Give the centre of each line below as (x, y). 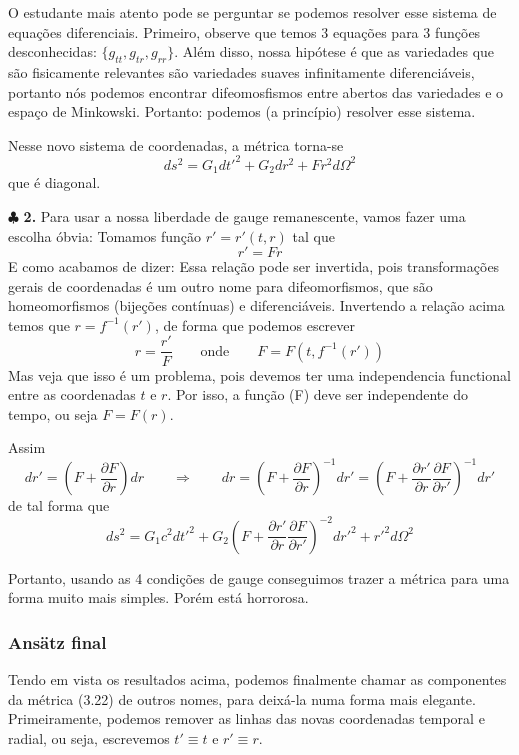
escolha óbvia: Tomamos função (105, 235)
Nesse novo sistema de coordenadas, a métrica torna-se (176, 144)
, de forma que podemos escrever (255, 324)
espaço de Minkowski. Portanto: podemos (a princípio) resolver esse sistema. (242, 111)
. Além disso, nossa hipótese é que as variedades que (334, 51)
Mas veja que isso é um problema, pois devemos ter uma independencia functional (259, 374)
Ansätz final (57, 641)
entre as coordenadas (72, 394)
